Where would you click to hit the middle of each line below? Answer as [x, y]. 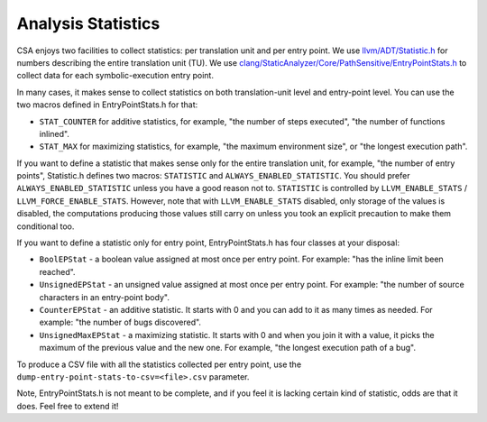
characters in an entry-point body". [105, 297]
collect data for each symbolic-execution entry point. [115, 76]
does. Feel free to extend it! [68, 406]
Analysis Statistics [88, 23]
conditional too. [46, 226]
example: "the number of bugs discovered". [120, 322]
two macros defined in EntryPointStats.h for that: [107, 105]
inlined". [54, 133]
